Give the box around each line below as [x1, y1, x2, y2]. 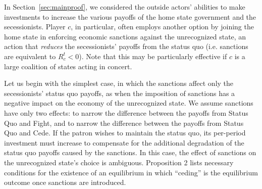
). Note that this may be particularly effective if [79, 51, 227, 61]
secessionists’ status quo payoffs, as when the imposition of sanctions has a [4, 87, 235, 98]
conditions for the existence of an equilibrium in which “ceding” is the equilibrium [4, 167, 258, 177]
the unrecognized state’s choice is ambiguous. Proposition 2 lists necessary [4, 157, 234, 167]
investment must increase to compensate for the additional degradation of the [4, 137, 244, 148]
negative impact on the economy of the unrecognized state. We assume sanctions [4, 98, 253, 108]
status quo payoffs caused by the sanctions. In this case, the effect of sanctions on [4, 147, 256, 158]
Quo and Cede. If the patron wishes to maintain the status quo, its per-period [4, 127, 246, 138]
